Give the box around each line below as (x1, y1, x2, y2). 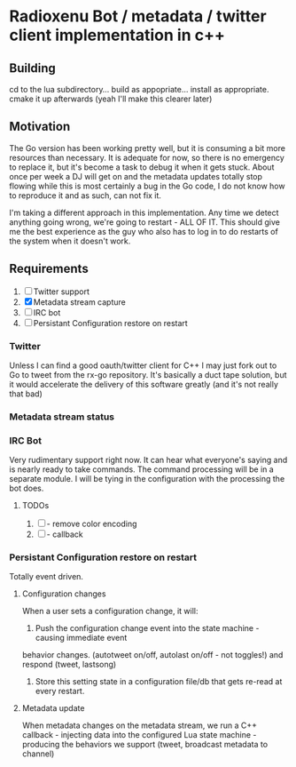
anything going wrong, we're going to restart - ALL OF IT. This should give (9, 216, 281, 228)
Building (9, 60, 56, 76)
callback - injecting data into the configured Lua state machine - (21, 730, 257, 740)
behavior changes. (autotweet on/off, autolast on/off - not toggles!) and (21, 650, 284, 660)
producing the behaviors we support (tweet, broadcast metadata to (21, 739, 269, 750)
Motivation (9, 119, 71, 134)
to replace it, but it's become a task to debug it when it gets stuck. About (9, 162, 275, 172)
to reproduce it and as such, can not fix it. (9, 189, 162, 201)
